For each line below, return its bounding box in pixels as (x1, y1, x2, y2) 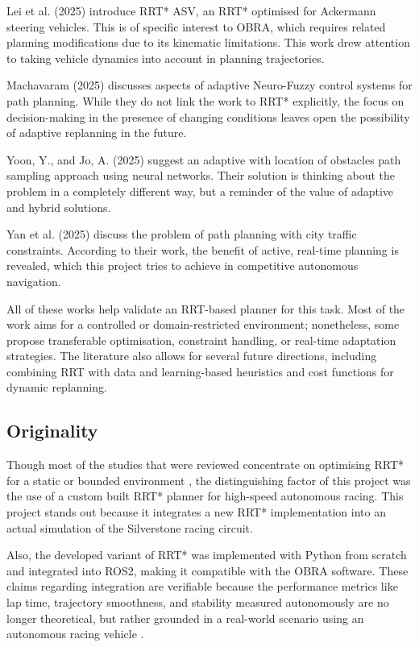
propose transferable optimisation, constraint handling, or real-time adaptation (6, 331, 396, 348)
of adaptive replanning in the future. (6, 124, 187, 141)
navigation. (6, 272, 61, 289)
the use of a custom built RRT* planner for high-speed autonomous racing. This (6, 487, 404, 504)
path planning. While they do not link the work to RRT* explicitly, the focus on (6, 92, 404, 109)
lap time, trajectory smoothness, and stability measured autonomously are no (6, 594, 389, 611)
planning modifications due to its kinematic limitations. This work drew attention (6, 34, 410, 51)
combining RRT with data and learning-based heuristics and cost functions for (6, 363, 394, 379)
